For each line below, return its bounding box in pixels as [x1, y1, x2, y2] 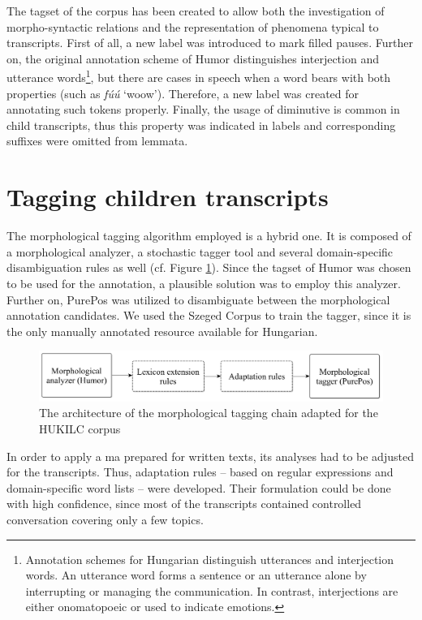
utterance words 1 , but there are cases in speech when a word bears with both [6, 67, 391, 86]
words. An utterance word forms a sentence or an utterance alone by [25, 566, 367, 583]
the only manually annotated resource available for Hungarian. [6, 322, 318, 339]
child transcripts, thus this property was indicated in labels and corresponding [6, 116, 396, 133]
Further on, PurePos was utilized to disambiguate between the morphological [6, 291, 390, 308]
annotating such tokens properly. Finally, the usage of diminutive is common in [6, 101, 400, 118]
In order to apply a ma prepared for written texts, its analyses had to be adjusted [6, 447, 414, 464]
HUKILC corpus [39, 420, 121, 437]
